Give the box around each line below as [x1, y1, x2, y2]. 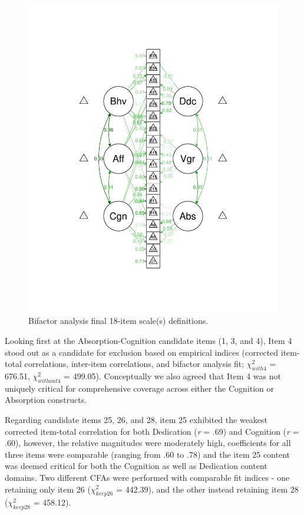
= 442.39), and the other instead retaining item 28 [116, 483, 299, 495]
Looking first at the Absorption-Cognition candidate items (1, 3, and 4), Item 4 [5, 334, 292, 347]
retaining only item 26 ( [5, 483, 91, 495]
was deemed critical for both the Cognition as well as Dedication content [5, 460, 267, 472]
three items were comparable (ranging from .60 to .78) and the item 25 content [5, 448, 290, 460]
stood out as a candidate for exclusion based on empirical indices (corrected [5, 346, 279, 358]
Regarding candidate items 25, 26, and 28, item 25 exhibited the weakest [5, 414, 268, 425]
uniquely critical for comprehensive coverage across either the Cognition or [5, 382, 275, 394]
